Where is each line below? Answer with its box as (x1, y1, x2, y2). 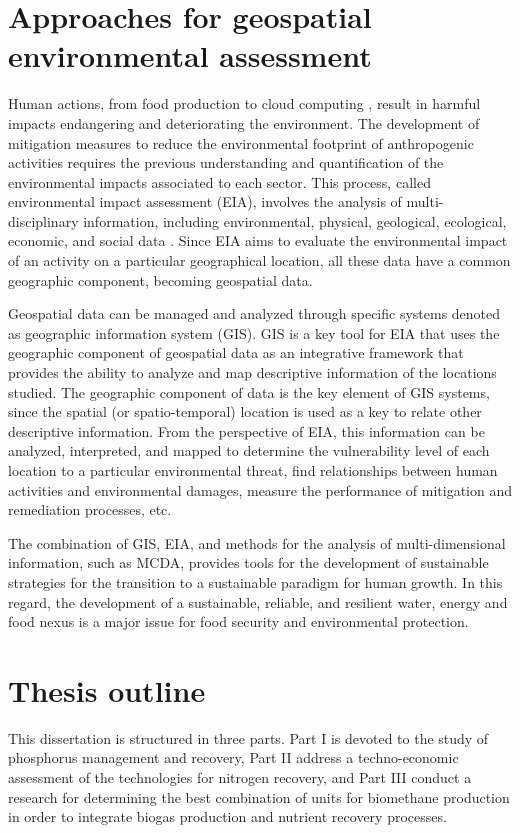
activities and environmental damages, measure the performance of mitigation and (8, 479, 512, 500)
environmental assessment (8, 35, 372, 76)
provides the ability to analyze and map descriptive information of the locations (8, 362, 497, 383)
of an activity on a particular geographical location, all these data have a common (8, 250, 511, 271)
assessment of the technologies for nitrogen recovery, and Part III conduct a (8, 767, 472, 788)
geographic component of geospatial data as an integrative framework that (8, 342, 464, 363)
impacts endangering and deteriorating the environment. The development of (8, 112, 480, 133)
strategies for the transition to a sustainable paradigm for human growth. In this (8, 571, 503, 592)
